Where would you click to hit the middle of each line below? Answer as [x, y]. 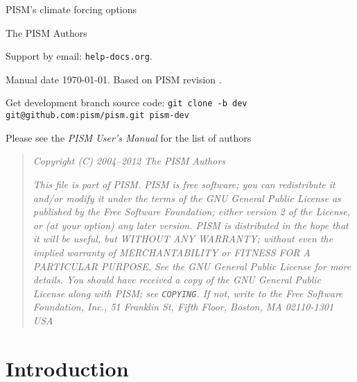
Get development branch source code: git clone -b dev [127, 102]
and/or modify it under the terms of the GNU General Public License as [187, 198]
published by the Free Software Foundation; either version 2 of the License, [191, 211]
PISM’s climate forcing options [71, 9]
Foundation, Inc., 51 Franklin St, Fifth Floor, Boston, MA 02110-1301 [183, 307]
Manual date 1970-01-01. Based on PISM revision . [114, 79]
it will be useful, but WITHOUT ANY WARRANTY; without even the [183, 239]
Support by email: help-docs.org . [79, 56]
